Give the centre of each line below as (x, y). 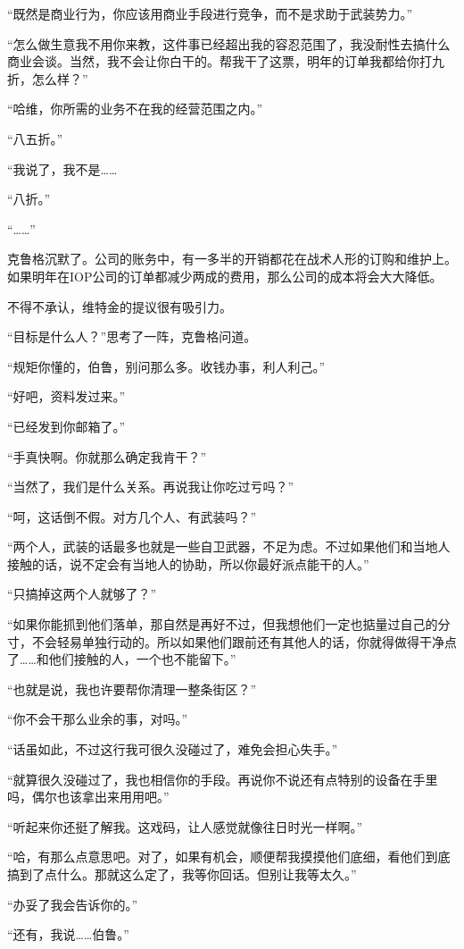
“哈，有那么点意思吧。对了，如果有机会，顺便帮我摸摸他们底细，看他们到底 (229, 857)
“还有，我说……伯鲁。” (68, 934)
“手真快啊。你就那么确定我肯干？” (107, 456)
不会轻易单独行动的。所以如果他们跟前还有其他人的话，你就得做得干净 (238, 641)
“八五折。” (35, 138)
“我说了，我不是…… (62, 168)
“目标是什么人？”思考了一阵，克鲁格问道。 (132, 336)
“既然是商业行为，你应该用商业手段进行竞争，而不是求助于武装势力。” (210, 13)
